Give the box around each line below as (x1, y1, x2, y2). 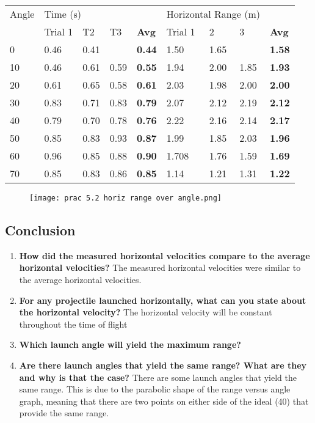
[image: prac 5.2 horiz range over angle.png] (29, 194, 222, 202)
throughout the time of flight (19, 317, 128, 330)
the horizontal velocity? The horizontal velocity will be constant (19, 306, 272, 318)
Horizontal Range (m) (166, 7, 260, 21)
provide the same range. (19, 406, 109, 419)
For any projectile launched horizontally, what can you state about (19, 293, 306, 306)
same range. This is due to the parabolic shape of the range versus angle (19, 383, 291, 395)
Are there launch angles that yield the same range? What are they (19, 359, 307, 372)
